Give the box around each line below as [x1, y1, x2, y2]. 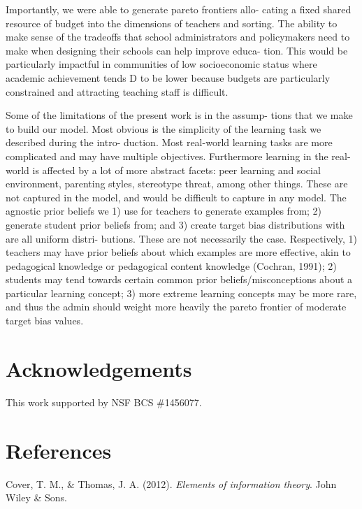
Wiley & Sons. [6, 490, 67, 505]
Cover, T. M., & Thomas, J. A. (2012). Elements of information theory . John [6, 476, 337, 491]
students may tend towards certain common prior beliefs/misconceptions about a [6, 272, 353, 287]
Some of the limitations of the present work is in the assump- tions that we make [6, 108, 353, 122]
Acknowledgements [6, 354, 192, 382]
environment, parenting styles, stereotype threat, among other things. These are [6, 176, 348, 191]
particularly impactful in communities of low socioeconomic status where [6, 57, 317, 71]
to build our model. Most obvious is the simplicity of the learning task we [6, 121, 321, 136]
